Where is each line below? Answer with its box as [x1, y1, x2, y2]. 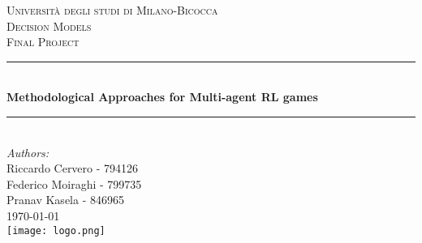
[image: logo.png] [6, 224, 105, 237]
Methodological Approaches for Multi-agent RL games [6, 88, 318, 105]
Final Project [6, 33, 80, 50]
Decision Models [6, 17, 92, 34]
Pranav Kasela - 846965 [6, 191, 124, 208]
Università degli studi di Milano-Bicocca [6, 2, 218, 18]
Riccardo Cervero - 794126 [6, 160, 139, 177]
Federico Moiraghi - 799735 [6, 175, 142, 192]
